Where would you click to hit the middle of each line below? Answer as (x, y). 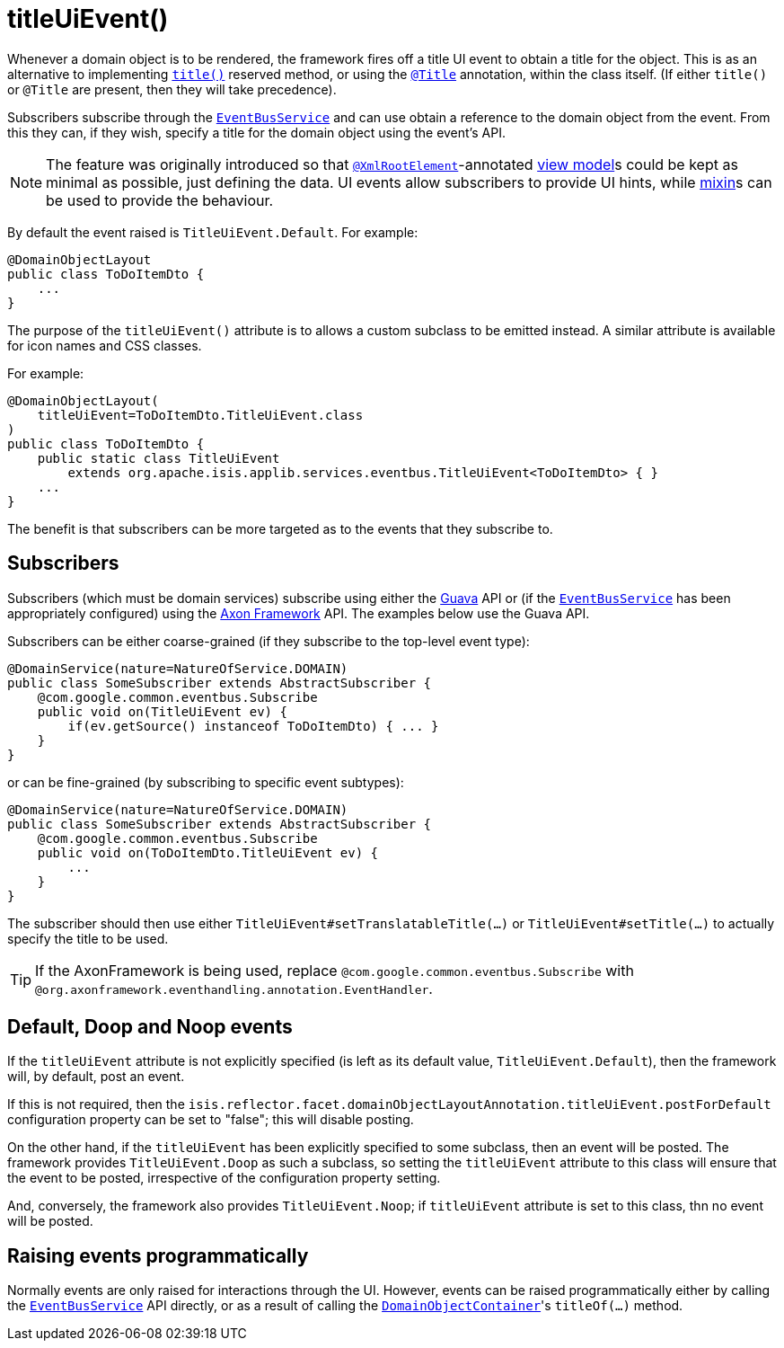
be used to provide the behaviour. (160, 200)
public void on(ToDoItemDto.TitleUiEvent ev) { (208, 852)
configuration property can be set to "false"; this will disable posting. (211, 1120)
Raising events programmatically (158, 1255)
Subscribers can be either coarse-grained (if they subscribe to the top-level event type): (269, 641)
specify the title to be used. (88, 938)
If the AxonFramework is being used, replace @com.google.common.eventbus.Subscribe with (335, 970)
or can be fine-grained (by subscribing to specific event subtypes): (206, 782)
